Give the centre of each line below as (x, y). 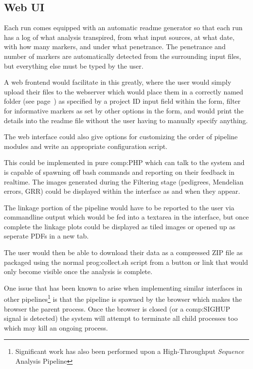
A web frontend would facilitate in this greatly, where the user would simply (118, 82)
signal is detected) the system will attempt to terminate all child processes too (121, 318)
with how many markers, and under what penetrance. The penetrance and (115, 46)
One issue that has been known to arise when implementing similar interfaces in (123, 287)
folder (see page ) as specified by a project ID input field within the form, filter (122, 101)
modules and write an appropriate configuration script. (86, 146)
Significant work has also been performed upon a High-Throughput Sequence (130, 351)
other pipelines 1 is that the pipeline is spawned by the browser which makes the (123, 298)
